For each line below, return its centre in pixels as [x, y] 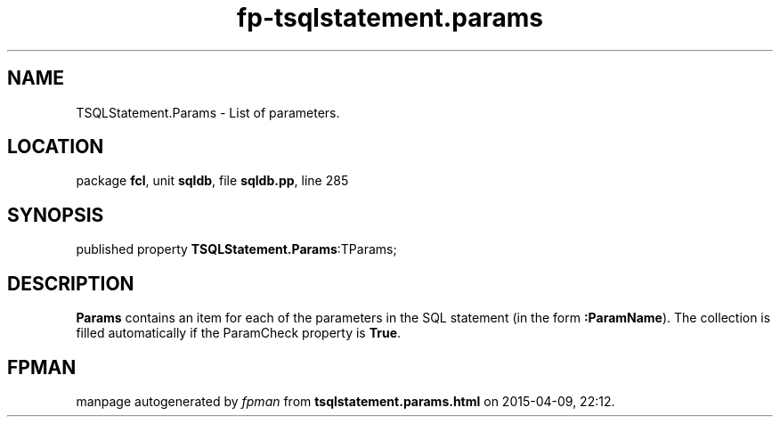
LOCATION [56, 147]
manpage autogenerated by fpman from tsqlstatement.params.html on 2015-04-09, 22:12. [345, 401]
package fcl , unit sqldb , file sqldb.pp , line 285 [212, 181]
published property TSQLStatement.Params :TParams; [236, 249]
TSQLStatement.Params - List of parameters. [208, 112]
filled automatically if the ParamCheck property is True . [239, 333]
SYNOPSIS [56, 215]
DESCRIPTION [71, 283]
